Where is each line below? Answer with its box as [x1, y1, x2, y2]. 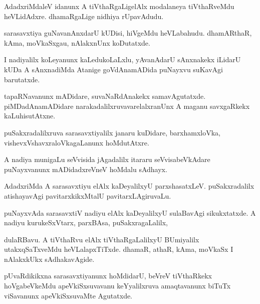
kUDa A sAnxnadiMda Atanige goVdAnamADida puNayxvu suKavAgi [4, 64, 223, 74]
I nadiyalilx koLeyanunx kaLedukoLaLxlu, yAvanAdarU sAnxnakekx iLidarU [4, 54, 241, 65]
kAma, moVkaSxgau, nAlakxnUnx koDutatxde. [4, 37, 150, 48]
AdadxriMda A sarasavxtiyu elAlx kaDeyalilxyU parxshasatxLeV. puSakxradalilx [4, 181, 254, 191]
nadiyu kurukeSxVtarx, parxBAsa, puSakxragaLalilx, [4, 217, 168, 228]
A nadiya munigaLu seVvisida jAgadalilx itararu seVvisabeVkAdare [4, 154, 210, 165]
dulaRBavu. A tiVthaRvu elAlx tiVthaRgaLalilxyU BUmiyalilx [4, 234, 199, 244]
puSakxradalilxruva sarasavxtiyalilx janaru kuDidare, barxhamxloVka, [4, 127, 220, 137]
